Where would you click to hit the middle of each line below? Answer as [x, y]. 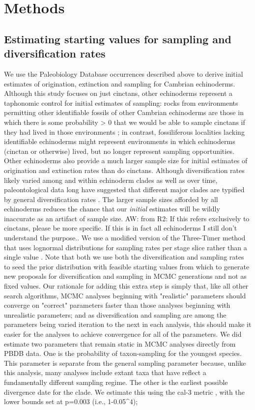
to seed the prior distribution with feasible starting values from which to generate [127, 266]
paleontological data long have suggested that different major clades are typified [124, 190]
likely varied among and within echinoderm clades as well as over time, [111, 180]
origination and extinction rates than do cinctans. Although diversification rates [124, 170]
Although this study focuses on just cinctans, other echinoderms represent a [118, 93]
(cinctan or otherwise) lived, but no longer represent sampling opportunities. [119, 151]
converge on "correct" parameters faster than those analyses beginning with [117, 305]
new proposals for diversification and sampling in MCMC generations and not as [125, 276]
